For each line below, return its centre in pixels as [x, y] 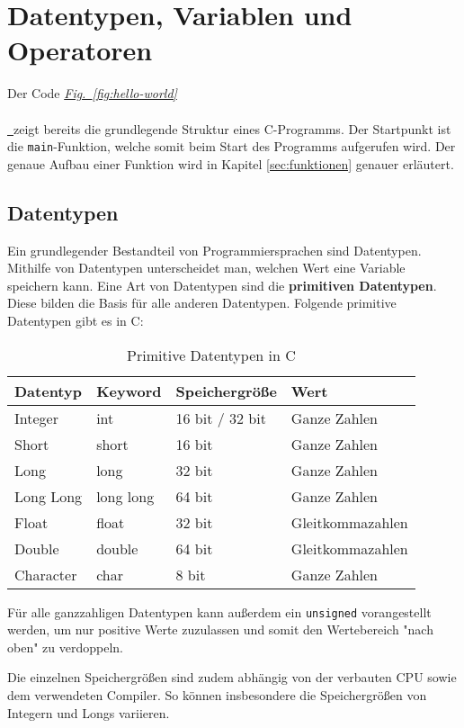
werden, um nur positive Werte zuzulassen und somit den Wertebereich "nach [220, 629]
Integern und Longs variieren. [89, 712]
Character [46, 574]
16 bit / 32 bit [221, 418]
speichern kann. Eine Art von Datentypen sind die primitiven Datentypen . [222, 285]
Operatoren [80, 50]
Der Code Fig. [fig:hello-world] [92, 93]
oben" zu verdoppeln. [65, 647]
